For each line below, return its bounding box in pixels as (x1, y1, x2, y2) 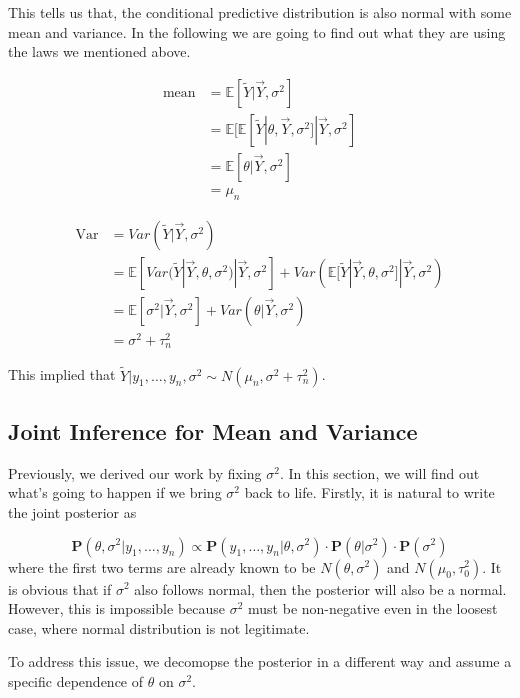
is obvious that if (8, 578, 112, 599)
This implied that (8, 364, 116, 385)
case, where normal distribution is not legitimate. (8, 617, 310, 638)
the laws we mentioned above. (8, 41, 191, 62)
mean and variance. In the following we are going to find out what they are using (8, 21, 506, 42)
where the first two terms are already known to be (8, 556, 316, 577)
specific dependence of (8, 670, 144, 691)
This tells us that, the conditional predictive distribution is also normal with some (8, 2, 512, 22)
